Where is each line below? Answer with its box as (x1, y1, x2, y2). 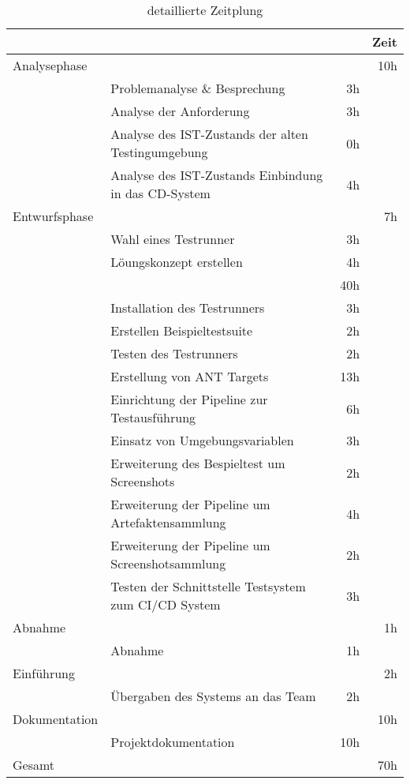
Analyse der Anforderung (110, 102, 250, 120)
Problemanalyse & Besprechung (110, 79, 285, 97)
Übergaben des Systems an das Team (110, 687, 316, 705)
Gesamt (13, 756, 55, 774)
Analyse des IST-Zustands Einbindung (110, 166, 323, 184)
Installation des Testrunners (110, 298, 265, 317)
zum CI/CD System (110, 595, 221, 613)
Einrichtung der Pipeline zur (110, 390, 268, 408)
